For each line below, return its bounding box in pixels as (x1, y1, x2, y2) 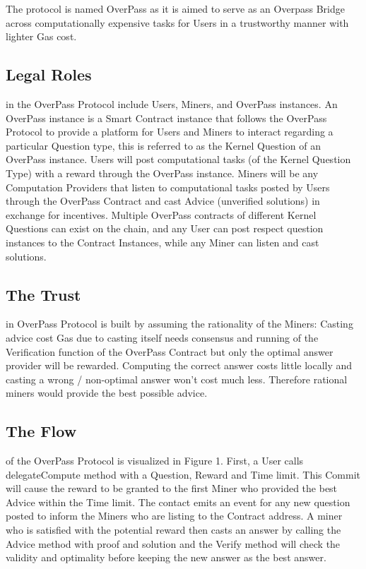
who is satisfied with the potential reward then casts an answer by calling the (6, 522, 341, 537)
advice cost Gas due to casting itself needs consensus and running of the (6, 330, 319, 345)
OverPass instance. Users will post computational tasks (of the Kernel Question (6, 152, 351, 167)
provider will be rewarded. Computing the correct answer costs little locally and (6, 358, 353, 373)
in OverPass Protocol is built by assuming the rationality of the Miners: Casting (6, 316, 353, 331)
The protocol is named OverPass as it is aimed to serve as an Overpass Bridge (6, 1, 345, 16)
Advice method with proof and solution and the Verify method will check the (6, 536, 341, 551)
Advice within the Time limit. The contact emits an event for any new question (6, 494, 350, 509)
